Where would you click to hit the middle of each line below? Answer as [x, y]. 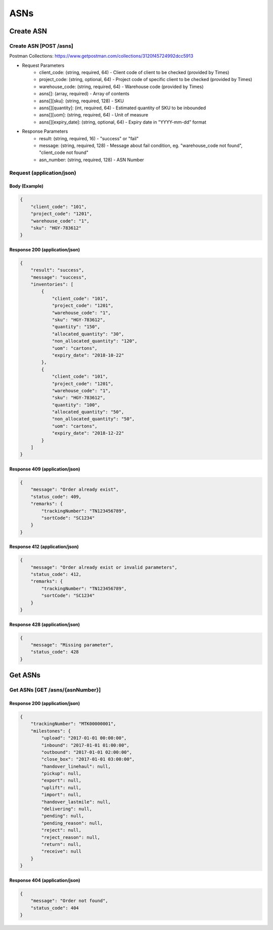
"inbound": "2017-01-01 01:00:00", [85, 745]
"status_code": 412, [56, 574]
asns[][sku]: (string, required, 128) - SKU [81, 101]
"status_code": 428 [55, 652]
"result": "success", [57, 270]
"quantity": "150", [76, 327]
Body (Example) [27, 186]
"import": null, [61, 795]
